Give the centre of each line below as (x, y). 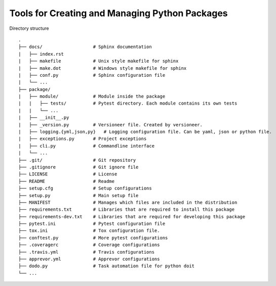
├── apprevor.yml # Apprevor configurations (89, 259)
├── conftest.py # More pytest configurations (93, 238)
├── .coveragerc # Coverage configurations (89, 245)
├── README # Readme (67, 181)
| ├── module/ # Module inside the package (92, 97)
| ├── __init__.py (44, 118)
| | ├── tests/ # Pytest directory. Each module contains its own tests (128, 103)
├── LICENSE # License (68, 174)
